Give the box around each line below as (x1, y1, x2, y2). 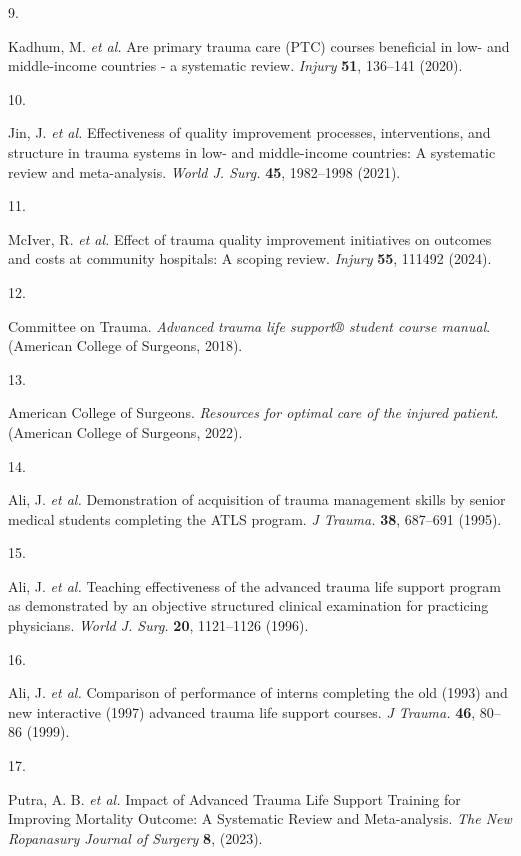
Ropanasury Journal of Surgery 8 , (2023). (8, 827, 263, 848)
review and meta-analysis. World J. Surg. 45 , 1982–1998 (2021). (8, 161, 401, 182)
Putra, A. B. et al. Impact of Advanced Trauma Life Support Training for (8, 788, 461, 809)
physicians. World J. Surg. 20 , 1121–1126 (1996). (8, 615, 309, 636)
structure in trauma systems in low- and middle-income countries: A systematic (8, 141, 496, 162)
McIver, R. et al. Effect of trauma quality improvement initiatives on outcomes (8, 228, 492, 249)
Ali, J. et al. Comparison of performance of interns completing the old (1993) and (8, 682, 508, 703)
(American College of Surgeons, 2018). (8, 335, 243, 356)
